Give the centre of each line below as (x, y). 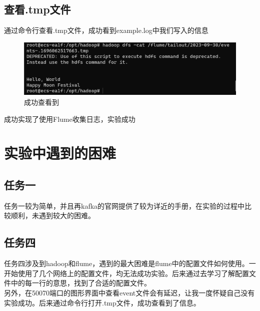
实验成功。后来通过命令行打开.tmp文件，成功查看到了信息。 (102, 302)
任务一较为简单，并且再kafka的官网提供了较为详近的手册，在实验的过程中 (124, 205)
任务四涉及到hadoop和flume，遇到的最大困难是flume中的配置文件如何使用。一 (130, 263)
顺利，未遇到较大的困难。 (53, 215)
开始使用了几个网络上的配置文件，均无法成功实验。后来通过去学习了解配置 (126, 273)
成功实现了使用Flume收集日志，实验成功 (70, 119)
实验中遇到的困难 (60, 153)
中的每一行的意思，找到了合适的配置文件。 (81, 283)
